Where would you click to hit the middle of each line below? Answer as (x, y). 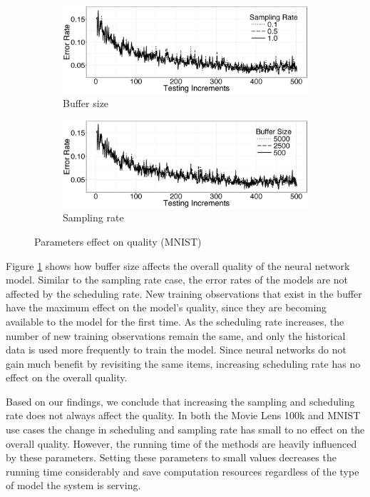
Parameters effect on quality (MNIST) (118, 241)
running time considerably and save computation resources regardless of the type (183, 471)
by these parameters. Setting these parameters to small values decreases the (171, 457)
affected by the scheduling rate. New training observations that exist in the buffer (184, 293)
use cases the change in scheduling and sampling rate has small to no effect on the (185, 430)
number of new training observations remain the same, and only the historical (176, 335)
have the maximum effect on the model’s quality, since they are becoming (166, 307)
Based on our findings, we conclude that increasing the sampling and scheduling (180, 401)
